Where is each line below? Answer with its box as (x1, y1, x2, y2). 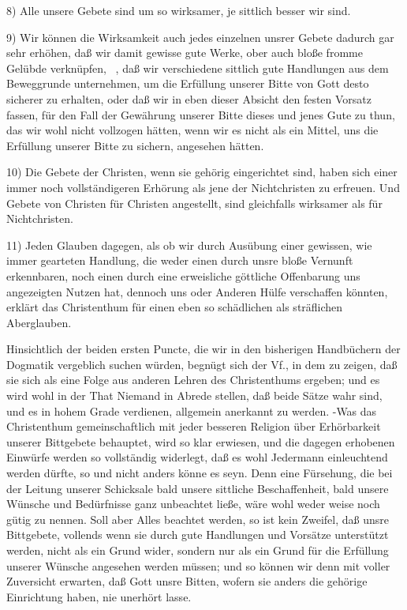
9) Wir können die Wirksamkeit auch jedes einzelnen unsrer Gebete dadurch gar (6, 28, 394, 45)
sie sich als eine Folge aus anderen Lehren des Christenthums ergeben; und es (6, 371, 380, 388)
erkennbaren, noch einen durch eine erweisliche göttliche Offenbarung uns (6, 267, 360, 284)
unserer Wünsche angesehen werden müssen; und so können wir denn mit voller (6, 557, 390, 574)
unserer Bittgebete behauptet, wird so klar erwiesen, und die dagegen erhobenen (6, 433, 395, 450)
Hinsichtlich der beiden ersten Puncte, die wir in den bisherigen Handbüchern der (6, 341, 401, 357)
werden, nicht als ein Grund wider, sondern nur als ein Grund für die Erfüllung (6, 542, 389, 558)
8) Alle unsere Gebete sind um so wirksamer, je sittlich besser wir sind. (6, 2, 351, 18)
